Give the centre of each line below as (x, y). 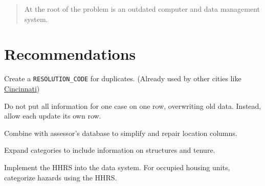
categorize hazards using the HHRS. (61, 177)
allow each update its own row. (53, 116)
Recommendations (70, 54)
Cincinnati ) (22, 88)
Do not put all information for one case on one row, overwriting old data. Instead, (133, 106)
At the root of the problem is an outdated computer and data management (142, 9)
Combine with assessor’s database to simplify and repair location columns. (121, 133)
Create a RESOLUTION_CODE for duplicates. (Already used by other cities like (123, 78)
